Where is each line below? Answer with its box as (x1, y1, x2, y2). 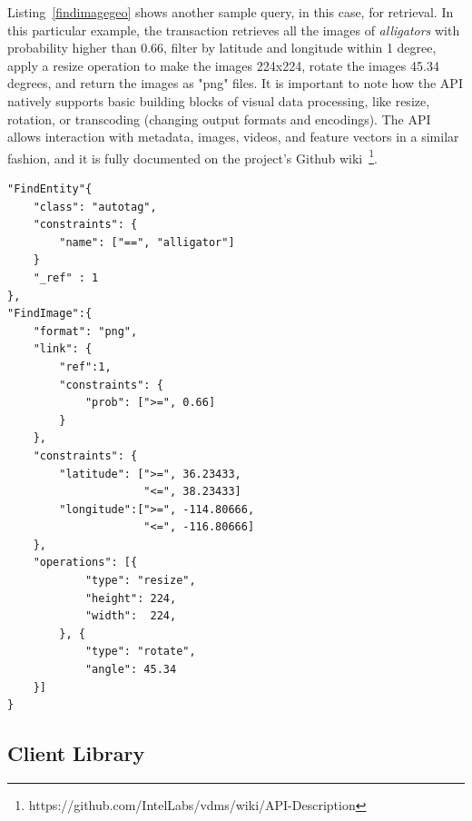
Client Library (7, 739, 145, 767)
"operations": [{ (33, 556, 138, 569)
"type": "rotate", (84, 645, 196, 658)
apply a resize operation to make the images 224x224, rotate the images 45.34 (7, 55, 439, 74)
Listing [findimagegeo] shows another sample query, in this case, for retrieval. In (7, 3, 454, 21)
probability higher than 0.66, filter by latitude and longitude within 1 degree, (7, 38, 437, 57)
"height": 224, (84, 591, 177, 605)
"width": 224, (84, 609, 177, 623)
